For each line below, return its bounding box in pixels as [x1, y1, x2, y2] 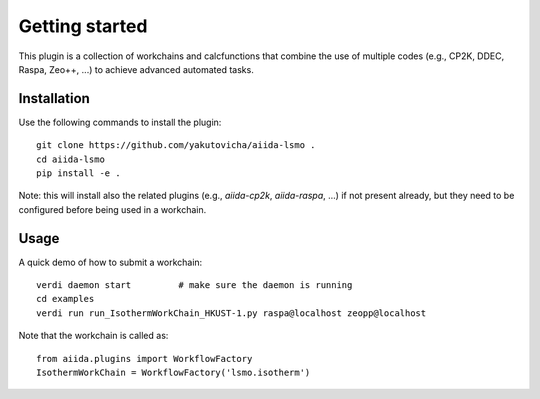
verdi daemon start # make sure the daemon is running [36, 280, 353, 291]
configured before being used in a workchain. [18, 203, 207, 215]
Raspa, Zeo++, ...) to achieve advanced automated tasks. [18, 63, 254, 75]
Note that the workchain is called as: [18, 330, 169, 342]
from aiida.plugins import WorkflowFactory [36, 353, 253, 364]
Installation [18, 90, 90, 107]
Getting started [18, 15, 148, 37]
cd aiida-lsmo [36, 153, 105, 165]
